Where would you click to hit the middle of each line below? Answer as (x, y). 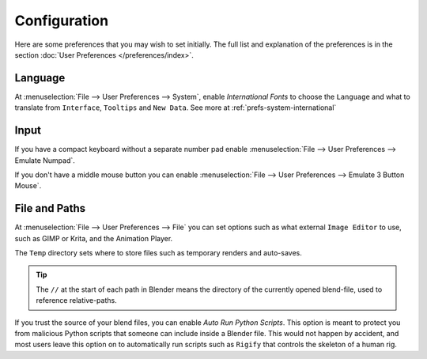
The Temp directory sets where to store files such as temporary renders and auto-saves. (158, 253)
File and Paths (50, 208)
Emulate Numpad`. (45, 160)
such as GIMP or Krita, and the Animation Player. (94, 238)
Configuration (62, 21)
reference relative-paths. (77, 300)
